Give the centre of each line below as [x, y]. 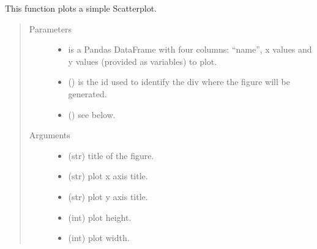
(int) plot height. [100, 217]
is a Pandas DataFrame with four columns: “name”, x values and [190, 49]
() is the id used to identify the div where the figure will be [179, 82]
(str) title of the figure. [111, 155]
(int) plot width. [99, 238]
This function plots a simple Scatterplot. [81, 8]
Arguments [50, 135]
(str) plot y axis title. [108, 196]
